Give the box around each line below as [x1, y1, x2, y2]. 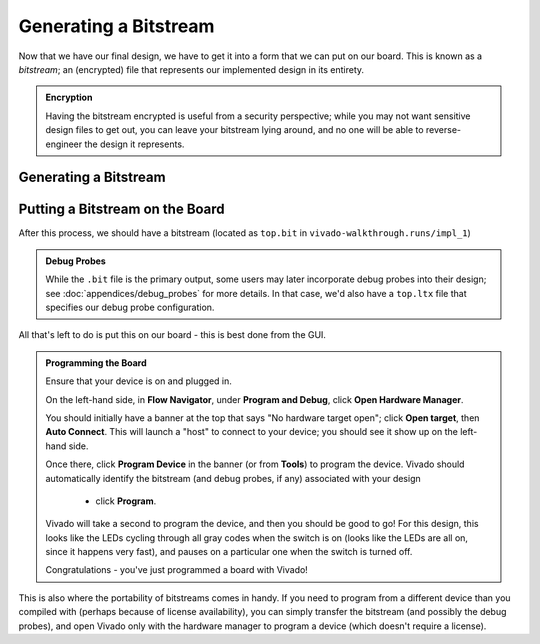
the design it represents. [84, 138, 185, 150]
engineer [45, 138, 83, 150]
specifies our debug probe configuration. [45, 301, 215, 313]
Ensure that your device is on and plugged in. [45, 375, 232, 387]
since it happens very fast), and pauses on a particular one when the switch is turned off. [45, 546, 413, 558]
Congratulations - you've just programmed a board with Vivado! [45, 564, 309, 576]
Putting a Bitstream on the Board [18, 201, 225, 218]
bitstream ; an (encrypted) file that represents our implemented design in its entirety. [18, 63, 365, 75]
